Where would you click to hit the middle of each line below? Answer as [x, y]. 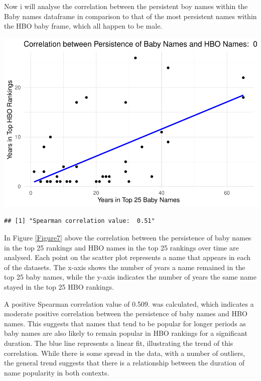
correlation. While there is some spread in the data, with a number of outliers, [125, 353]
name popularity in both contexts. [57, 372]
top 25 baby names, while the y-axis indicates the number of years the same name [130, 277]
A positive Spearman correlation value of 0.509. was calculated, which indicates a [129, 303]
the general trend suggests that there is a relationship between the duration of [124, 363]
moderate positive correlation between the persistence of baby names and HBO [126, 313]
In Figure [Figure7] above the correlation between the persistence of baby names [128, 237]
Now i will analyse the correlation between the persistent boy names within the [126, 6]
